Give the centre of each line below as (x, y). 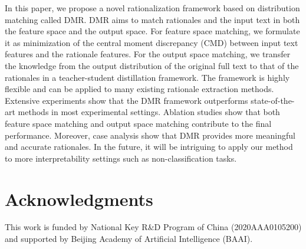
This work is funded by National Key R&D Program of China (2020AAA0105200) (153, 227)
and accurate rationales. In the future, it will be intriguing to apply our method (149, 147)
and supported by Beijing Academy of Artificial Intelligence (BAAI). (129, 239)
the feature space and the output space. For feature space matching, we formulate (152, 31)
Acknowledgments (79, 199)
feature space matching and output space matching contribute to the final (138, 123)
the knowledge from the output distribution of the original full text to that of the (152, 65)
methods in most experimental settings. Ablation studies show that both (149, 112)
